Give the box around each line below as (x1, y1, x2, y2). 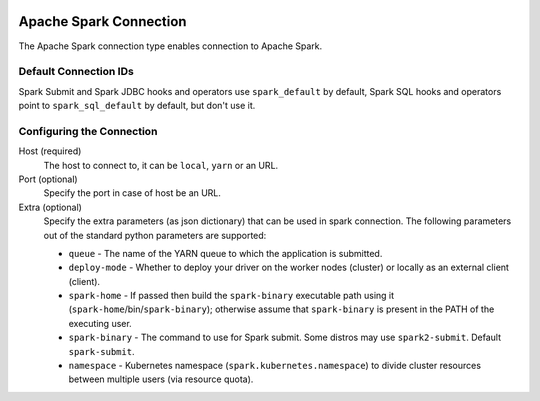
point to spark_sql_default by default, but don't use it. (18, 100, 256, 112)
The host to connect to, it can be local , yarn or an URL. (43, 159, 279, 171)
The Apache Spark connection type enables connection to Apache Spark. (18, 40, 323, 52)
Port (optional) (18, 173, 79, 185)
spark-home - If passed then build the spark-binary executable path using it (68, 290, 395, 302)
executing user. (68, 317, 132, 329)
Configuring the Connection (18, 124, 158, 138)
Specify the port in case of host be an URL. (43, 187, 222, 199)
